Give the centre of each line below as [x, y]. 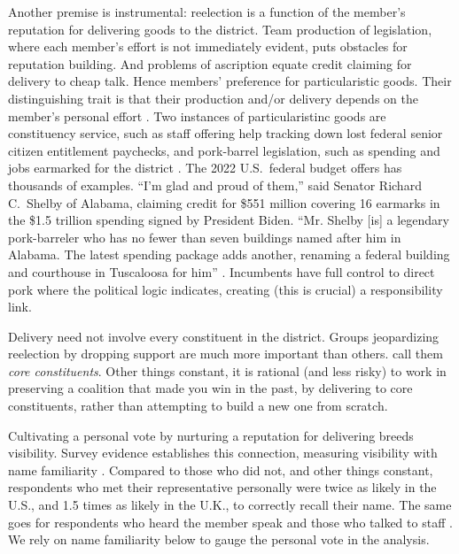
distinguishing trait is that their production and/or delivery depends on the [213, 98]
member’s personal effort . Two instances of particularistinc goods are [197, 115]
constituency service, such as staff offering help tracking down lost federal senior [226, 133]
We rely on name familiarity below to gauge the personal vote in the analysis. [219, 539]
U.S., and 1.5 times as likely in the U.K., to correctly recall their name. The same [230, 505]
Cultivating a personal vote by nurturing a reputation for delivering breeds [211, 435]
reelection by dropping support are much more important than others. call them [226, 354]
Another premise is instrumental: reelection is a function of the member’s [207, 12]
